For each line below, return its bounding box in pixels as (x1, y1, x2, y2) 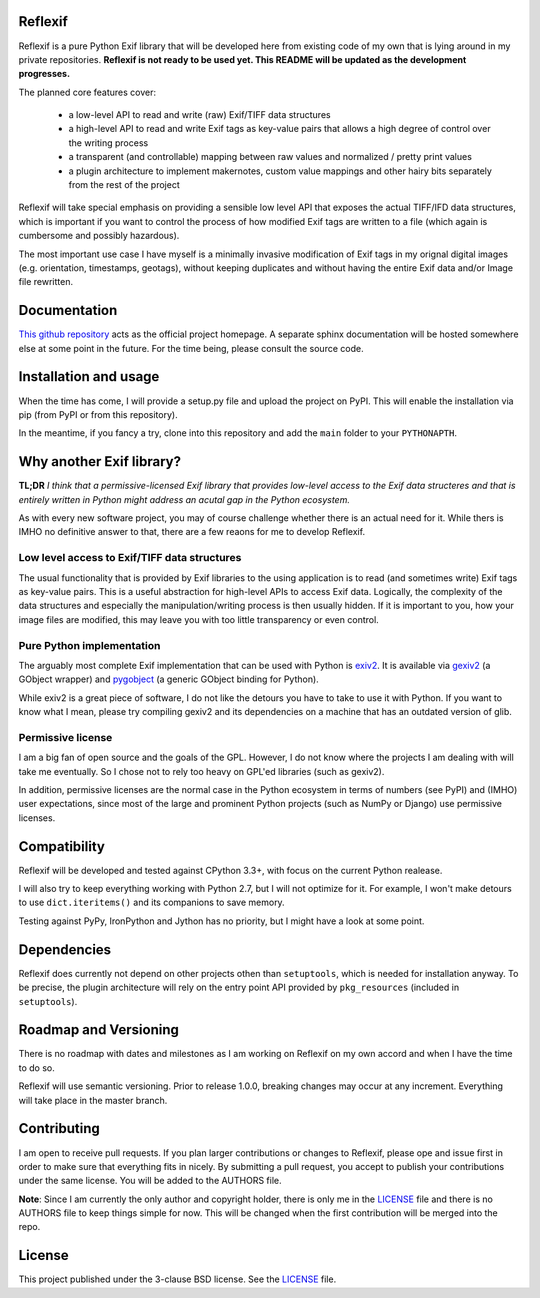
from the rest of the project (68, 179, 180, 191)
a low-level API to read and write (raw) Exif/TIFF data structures (68, 109, 331, 121)
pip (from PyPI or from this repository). (18, 408, 179, 420)
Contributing (18, 1120, 100, 1137)
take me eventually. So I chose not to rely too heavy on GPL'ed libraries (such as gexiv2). (18, 765, 385, 777)
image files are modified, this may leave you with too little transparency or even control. (18, 613, 379, 625)
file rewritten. (18, 276, 74, 288)
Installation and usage (18, 368, 160, 385)
